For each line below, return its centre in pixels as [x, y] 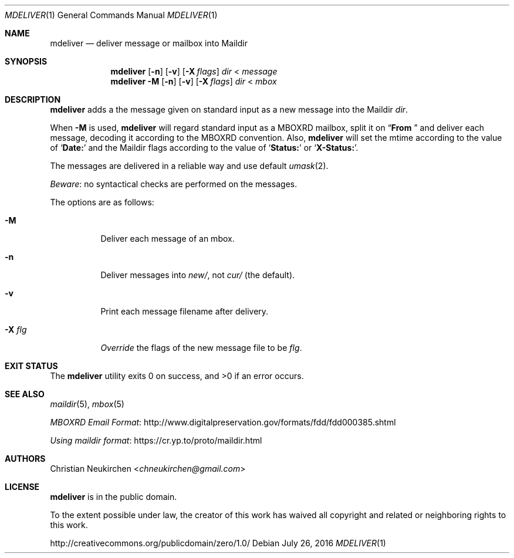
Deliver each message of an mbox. [168, 239]
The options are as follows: [102, 202]
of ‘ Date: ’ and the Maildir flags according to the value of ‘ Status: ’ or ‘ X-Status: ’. [204, 148]
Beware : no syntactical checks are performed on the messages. [174, 184]
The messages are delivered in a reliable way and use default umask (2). [189, 166]
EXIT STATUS [31, 366]
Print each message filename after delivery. [185, 311]
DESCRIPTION [33, 99]
